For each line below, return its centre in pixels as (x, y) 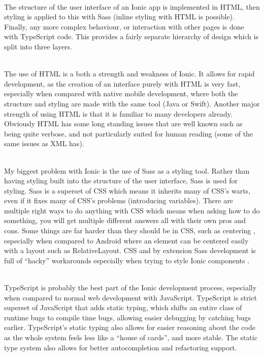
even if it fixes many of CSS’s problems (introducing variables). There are (119, 200)
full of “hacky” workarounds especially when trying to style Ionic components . (127, 260)
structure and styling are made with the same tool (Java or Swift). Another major (132, 103)
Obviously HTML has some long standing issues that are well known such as (123, 124)
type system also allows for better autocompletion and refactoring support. (121, 347)
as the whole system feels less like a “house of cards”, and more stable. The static (131, 337)
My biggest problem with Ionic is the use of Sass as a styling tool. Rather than (127, 170)
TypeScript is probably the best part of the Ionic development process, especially (130, 287)
